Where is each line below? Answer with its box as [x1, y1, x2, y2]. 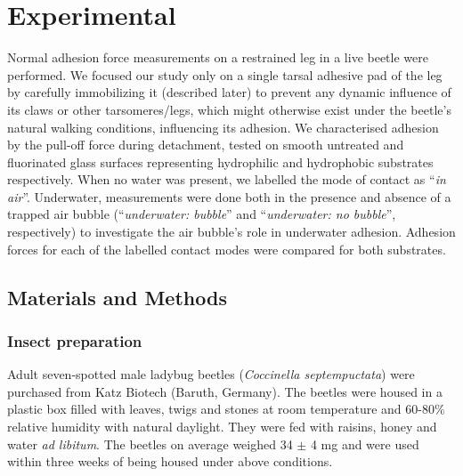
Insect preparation [7, 329, 142, 351]
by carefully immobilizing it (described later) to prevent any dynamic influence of [7, 83, 451, 101]
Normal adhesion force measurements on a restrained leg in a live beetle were [7, 48, 428, 67]
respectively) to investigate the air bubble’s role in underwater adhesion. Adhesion [7, 222, 456, 241]
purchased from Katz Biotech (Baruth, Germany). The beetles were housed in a [7, 382, 443, 400]
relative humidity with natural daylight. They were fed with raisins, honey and [7, 417, 437, 436]
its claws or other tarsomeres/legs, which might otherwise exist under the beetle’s [7, 100, 451, 118]
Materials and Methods [7, 283, 227, 311]
